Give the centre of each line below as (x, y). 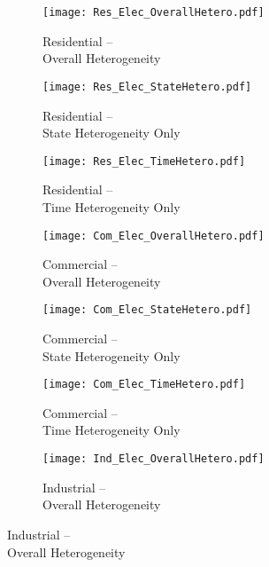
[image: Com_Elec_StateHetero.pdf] (147, 310)
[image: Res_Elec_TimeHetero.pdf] (144, 161)
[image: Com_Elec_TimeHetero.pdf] (144, 385)
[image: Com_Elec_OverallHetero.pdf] (154, 236)
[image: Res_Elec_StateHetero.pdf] (147, 87)
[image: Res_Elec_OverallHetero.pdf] (154, 12)
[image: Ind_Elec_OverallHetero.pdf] (154, 459)
